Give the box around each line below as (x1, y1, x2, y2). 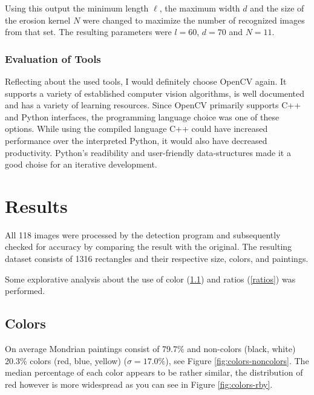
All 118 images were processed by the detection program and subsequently (5, 228, 281, 241)
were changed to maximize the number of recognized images (82, 13, 305, 26)
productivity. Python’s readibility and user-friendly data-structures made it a (5, 146, 291, 158)
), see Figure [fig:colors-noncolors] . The (165, 354, 309, 367)
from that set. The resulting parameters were (5, 25, 172, 38)
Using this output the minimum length (5, 2, 149, 14)
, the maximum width (159, 2, 240, 14)
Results (5, 193, 68, 218)
